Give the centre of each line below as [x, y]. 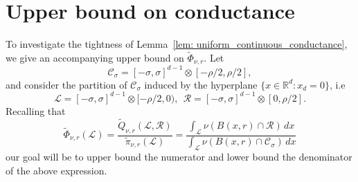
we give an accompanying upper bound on [95, 57]
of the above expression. [56, 170]
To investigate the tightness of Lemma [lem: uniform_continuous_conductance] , [177, 44]
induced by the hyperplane [201, 84]
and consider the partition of [66, 84]
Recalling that [36, 110]
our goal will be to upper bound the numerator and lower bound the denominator [179, 157]
